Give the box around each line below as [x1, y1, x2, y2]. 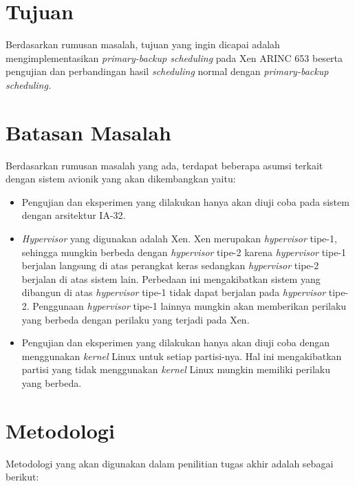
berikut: [6, 469, 39, 484]
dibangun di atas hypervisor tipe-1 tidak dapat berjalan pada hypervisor [21, 285, 326, 299]
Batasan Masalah [6, 118, 171, 146]
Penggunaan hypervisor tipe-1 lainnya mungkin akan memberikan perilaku [32, 298, 347, 313]
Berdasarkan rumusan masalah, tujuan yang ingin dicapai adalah [6, 37, 280, 52]
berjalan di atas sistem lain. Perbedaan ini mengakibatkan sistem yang [21, 271, 321, 286]
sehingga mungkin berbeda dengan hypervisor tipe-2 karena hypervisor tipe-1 [21, 244, 347, 259]
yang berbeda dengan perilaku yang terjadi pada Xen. [21, 312, 250, 326]
